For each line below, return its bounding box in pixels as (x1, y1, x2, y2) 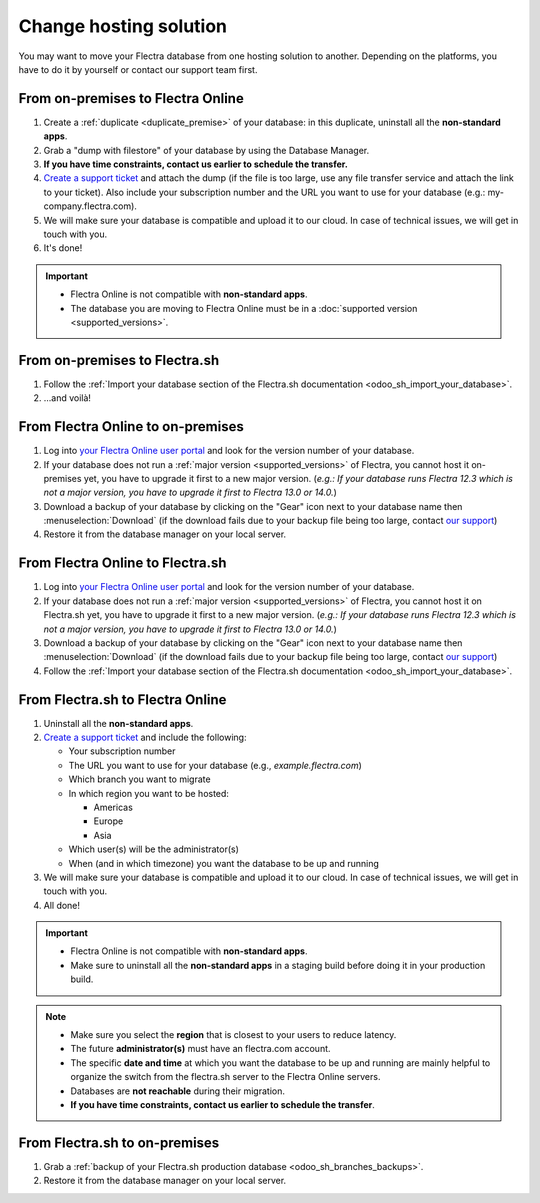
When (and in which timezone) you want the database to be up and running (68, 857, 380, 869)
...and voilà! (43, 392, 92, 404)
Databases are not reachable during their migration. (70, 1085, 285, 1097)
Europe (93, 815, 124, 827)
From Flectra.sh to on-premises (18, 1134, 220, 1151)
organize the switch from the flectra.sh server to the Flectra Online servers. (70, 1071, 381, 1083)
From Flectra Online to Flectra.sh (18, 555, 227, 572)
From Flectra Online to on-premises (18, 418, 244, 435)
